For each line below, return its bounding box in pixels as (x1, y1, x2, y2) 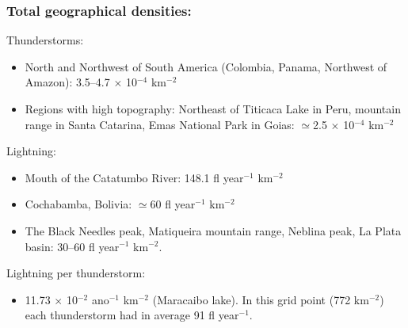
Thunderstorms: (6, 32, 84, 48)
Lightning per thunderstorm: (6, 265, 146, 281)
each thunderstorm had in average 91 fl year (25, 307, 239, 323)
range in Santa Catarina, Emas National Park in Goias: (25, 116, 295, 132)
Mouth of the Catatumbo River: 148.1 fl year (25, 169, 244, 185)
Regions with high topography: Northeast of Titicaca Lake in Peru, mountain (25, 101, 401, 116)
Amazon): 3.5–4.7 (25, 74, 110, 90)
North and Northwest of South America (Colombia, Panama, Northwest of (25, 58, 387, 74)
